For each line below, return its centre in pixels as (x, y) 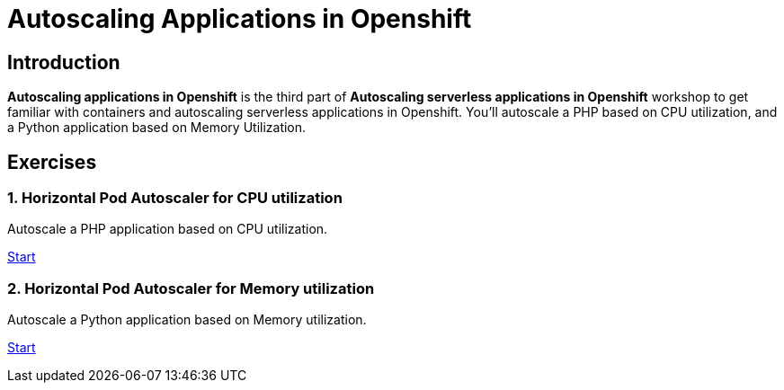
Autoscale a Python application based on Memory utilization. (187, 320)
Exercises (52, 162)
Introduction (64, 62)
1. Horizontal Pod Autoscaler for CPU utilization (175, 198)
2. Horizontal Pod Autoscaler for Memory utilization (191, 288)
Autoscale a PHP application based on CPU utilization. (168, 229)
